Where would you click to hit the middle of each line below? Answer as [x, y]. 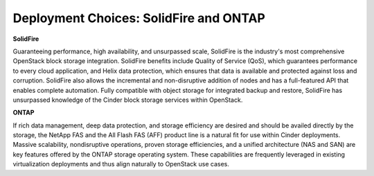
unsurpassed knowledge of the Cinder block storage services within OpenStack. [128, 100]
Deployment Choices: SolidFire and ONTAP [139, 18]
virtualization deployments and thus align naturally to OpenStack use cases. [121, 164]
